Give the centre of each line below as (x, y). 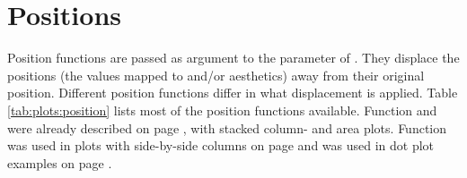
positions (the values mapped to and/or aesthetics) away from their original (216, 75)
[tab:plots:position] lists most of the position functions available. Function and (222, 110)
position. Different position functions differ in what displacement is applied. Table (233, 93)
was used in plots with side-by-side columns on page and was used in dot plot (221, 145)
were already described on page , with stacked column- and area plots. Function (227, 127)
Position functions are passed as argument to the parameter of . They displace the (233, 58)
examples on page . (60, 162)
